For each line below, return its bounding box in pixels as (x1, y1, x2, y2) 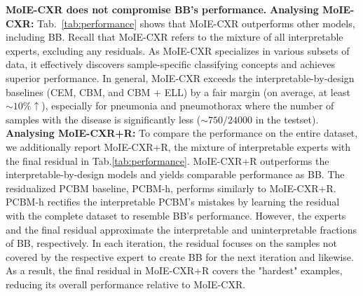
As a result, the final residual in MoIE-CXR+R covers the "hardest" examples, (6, 263, 343, 278)
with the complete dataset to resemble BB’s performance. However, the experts (6, 208, 346, 222)
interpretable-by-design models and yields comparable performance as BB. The (6, 167, 345, 182)
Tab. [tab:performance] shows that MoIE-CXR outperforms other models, (37, 15, 355, 30)
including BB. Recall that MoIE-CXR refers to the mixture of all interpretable (6, 29, 343, 44)
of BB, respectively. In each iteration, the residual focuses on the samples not (6, 236, 338, 250)
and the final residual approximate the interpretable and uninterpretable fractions (6, 222, 357, 236)
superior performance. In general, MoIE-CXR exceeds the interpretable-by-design (6, 70, 355, 85)
